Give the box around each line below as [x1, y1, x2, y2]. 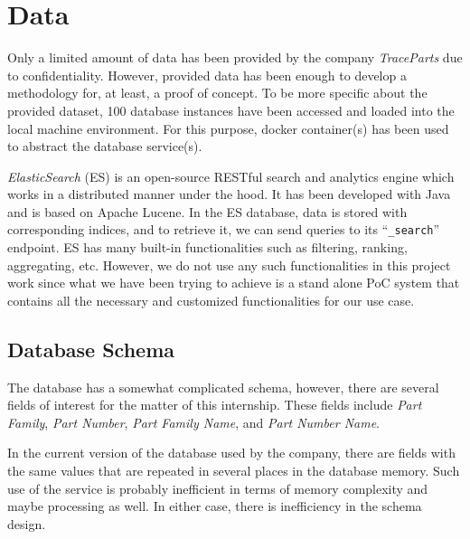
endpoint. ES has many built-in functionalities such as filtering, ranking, [7, 238, 408, 257]
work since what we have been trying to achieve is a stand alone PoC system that [7, 273, 460, 292]
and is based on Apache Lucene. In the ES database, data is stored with [7, 202, 408, 221]
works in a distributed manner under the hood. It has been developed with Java [7, 184, 451, 203]
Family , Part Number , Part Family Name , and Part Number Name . [7, 412, 381, 431]
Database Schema [7, 335, 175, 363]
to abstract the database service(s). [7, 137, 202, 156]
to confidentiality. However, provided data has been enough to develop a [7, 65, 407, 84]
